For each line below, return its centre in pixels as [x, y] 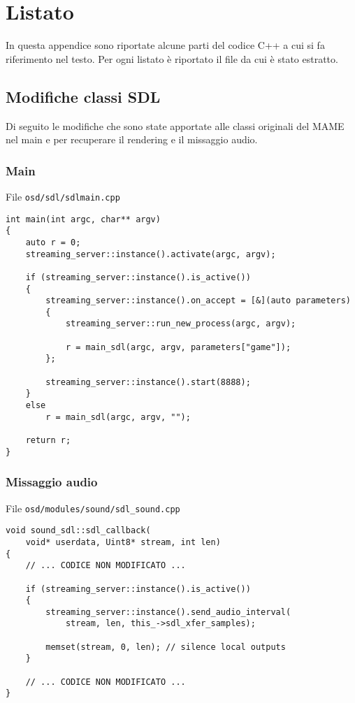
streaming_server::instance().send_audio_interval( [168, 612]
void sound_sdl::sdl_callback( [78, 531]
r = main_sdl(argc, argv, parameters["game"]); [178, 347]
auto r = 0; [53, 242]
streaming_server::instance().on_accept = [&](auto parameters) [198, 301]
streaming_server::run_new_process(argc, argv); [181, 324]
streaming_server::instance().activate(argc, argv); [151, 254]
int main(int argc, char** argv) [83, 219]
